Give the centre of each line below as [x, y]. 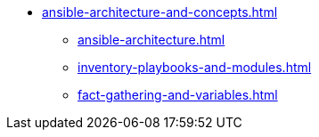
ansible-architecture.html [151, 40]
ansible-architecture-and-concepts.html [160, 12]
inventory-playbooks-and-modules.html [195, 67]
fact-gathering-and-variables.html [178, 95]
